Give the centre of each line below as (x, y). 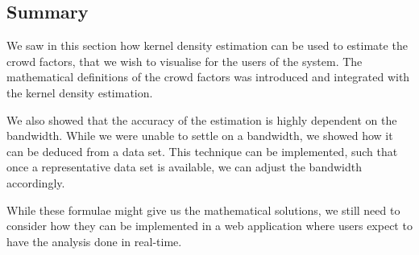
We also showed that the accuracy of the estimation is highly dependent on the (202, 119)
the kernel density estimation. (80, 92)
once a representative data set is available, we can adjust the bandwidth (184, 167)
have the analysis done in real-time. (94, 241)
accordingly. (36, 182)
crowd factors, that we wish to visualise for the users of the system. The (185, 61)
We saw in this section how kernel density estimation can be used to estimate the (207, 45)
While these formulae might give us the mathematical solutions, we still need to (203, 210)
